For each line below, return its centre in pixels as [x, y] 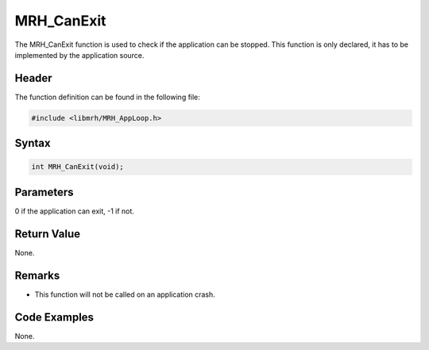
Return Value [48, 234]
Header [33, 78]
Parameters [44, 192]
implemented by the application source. [79, 55]
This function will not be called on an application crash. [125, 294]
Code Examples [54, 317]
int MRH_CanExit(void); [78, 167]
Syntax [33, 143]
